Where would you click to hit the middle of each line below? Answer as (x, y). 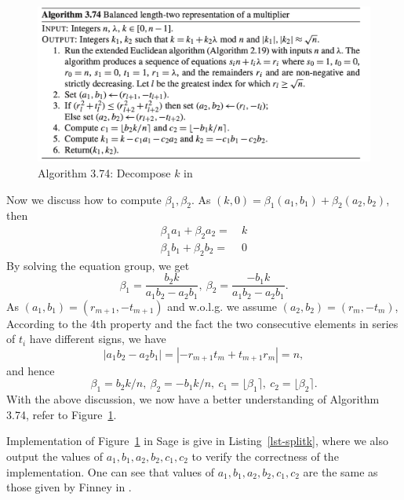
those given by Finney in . (69, 487)
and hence (31, 370)
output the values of (55, 456)
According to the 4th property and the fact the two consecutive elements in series (202, 323)
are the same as (340, 471)
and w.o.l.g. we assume (222, 306)
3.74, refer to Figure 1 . (62, 414)
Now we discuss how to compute (84, 199)
